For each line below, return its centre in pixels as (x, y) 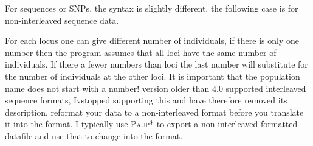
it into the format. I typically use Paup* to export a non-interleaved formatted (151, 124)
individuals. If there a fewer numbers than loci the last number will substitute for (156, 64)
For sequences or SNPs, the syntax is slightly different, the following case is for (152, 8)
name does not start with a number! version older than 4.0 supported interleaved (156, 88)
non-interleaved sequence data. (62, 20)
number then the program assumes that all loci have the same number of (141, 52)
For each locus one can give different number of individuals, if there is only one (152, 40)
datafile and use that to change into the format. (94, 135)
